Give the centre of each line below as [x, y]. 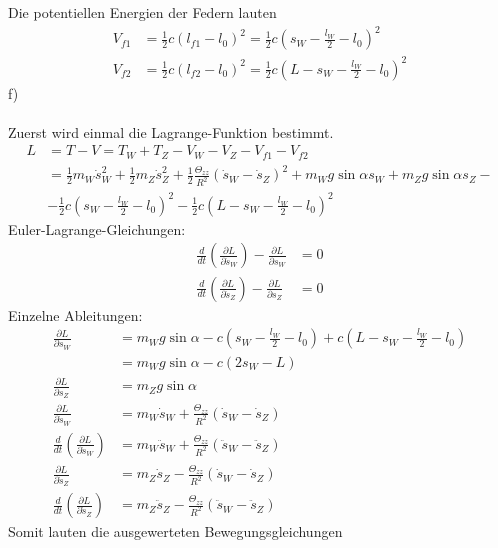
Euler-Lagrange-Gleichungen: [97, 228]
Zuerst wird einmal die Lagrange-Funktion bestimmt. [171, 131]
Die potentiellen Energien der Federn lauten [142, 12]
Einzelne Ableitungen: [75, 314]
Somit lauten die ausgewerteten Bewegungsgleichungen [175, 531]
